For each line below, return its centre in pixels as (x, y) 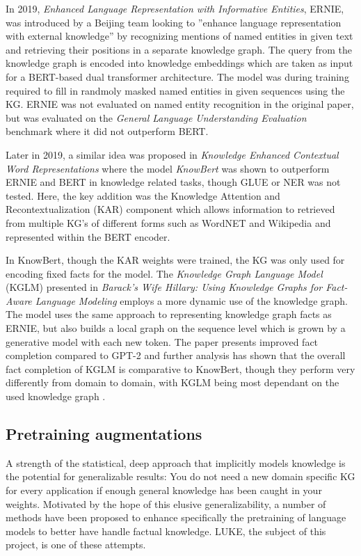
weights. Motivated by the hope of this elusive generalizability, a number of (166, 503)
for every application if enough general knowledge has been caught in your (164, 490)
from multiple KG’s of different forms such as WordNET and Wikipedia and (168, 222)
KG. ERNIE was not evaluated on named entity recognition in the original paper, (180, 104)
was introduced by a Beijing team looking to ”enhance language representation (174, 22)
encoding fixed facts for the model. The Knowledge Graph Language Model (164, 273)
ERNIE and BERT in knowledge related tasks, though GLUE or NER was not (173, 182)
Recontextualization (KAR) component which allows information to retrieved (170, 209)
